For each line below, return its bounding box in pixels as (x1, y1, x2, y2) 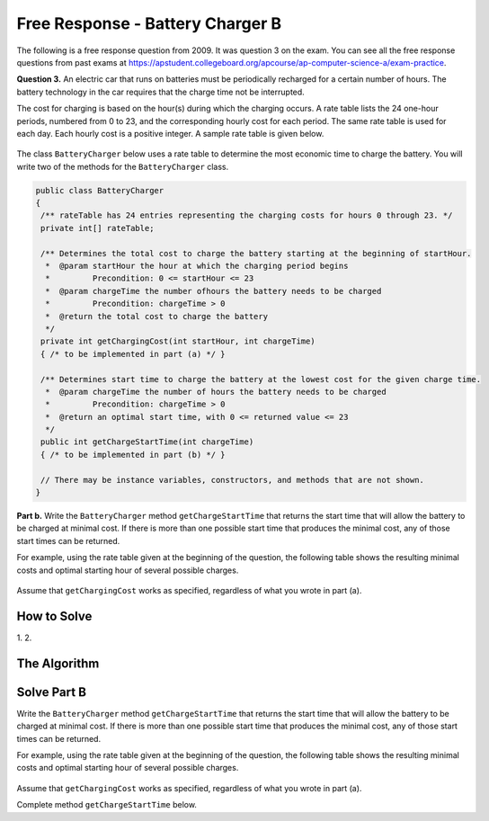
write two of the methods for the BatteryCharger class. (16, 161, 229, 172)
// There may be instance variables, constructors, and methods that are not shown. (40, 475, 424, 485)
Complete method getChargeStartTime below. (16, 799, 198, 810)
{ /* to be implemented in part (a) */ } (40, 349, 226, 359)
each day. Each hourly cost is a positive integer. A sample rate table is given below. (16, 128, 325, 138)
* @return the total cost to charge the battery (45, 311, 269, 321)
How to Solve (16, 608, 93, 624)
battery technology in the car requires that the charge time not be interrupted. (16, 86, 305, 97)
